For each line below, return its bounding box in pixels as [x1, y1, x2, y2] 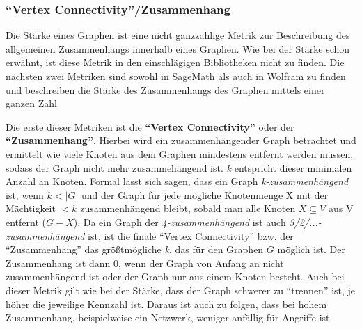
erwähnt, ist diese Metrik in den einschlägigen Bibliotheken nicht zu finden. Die [6, 55, 345, 70]
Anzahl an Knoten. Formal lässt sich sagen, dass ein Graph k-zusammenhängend [6, 174, 349, 188]
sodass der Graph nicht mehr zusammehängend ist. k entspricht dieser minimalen [6, 160, 352, 175]
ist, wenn [6, 187, 44, 202]
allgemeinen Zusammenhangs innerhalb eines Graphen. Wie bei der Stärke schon [6, 41, 350, 56]
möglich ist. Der [277, 242, 345, 257]
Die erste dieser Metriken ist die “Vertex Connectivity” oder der [6, 119, 294, 134]
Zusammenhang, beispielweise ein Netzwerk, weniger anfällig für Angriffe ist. [6, 310, 333, 325]
